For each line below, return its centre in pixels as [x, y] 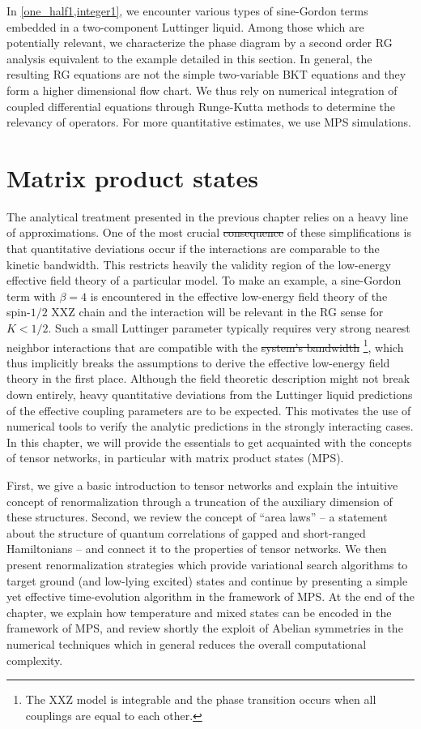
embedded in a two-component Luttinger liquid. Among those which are [185, 26]
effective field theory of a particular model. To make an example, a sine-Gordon [204, 280]
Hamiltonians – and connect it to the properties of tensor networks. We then [197, 549]
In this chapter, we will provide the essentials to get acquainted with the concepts [209, 442]
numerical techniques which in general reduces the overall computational [187, 643]
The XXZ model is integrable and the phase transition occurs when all [201, 699]
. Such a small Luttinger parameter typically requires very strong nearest [229, 328]
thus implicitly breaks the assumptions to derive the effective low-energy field [198, 362]
